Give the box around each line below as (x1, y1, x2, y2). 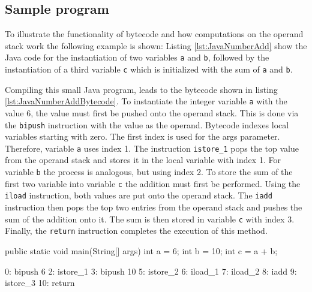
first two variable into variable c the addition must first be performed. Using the (5, 177, 301, 189)
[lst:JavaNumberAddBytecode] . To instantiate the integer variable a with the (5, 95, 287, 107)
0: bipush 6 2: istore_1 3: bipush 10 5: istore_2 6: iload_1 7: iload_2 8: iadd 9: (5, 264, 297, 277)
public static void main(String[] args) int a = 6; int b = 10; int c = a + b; (5, 244, 278, 257)
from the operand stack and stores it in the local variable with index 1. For (5, 153, 281, 166)
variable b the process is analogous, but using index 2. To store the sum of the (5, 165, 293, 178)
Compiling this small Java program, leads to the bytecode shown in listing (5, 83, 278, 95)
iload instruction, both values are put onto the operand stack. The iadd (5, 189, 272, 201)
